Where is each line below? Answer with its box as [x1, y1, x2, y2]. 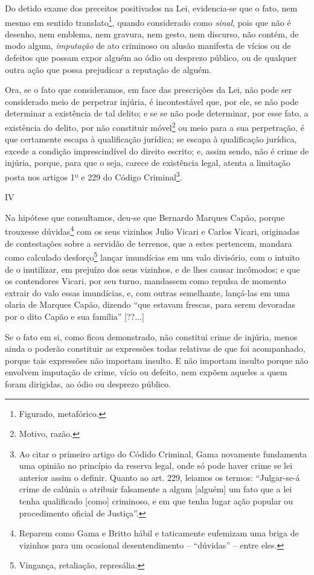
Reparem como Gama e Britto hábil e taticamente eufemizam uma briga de [19, 527, 299, 539]
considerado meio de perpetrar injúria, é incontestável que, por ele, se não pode [5, 95, 299, 107]
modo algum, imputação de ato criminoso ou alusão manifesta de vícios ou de [5, 39, 291, 52]
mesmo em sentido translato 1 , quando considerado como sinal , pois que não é [5, 14, 291, 28]
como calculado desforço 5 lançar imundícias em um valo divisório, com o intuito [5, 249, 300, 263]
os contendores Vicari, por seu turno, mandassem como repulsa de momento [5, 275, 286, 287]
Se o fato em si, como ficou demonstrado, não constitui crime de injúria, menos [5, 330, 298, 343]
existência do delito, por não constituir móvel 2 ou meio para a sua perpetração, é [5, 119, 304, 133]
